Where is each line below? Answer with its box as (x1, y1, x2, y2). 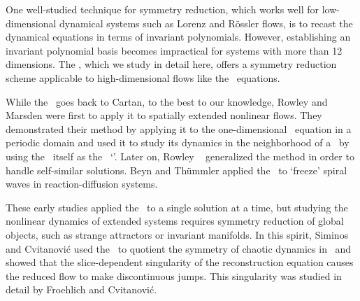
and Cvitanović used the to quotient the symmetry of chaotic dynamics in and (6, 241, 352, 255)
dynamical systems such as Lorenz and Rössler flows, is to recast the (59, 15, 353, 30)
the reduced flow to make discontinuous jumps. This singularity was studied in (6, 268, 342, 283)
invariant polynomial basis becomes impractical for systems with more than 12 (6, 43, 343, 57)
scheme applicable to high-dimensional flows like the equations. (6, 70, 280, 85)
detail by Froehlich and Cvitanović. (6, 282, 157, 297)
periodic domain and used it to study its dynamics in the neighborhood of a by (6, 135, 350, 150)
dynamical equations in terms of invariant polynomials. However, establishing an (6, 29, 351, 44)
